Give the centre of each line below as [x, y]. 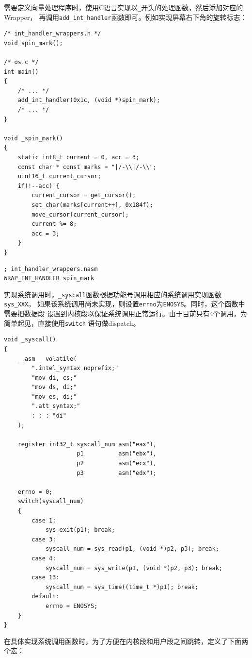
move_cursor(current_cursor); [80, 214]
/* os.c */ [21, 62]
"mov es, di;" [54, 396]
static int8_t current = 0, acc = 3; [79, 158]
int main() [21, 72]
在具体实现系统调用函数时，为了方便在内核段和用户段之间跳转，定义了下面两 [126, 641]
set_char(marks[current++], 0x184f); [92, 205]
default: [46, 597]
